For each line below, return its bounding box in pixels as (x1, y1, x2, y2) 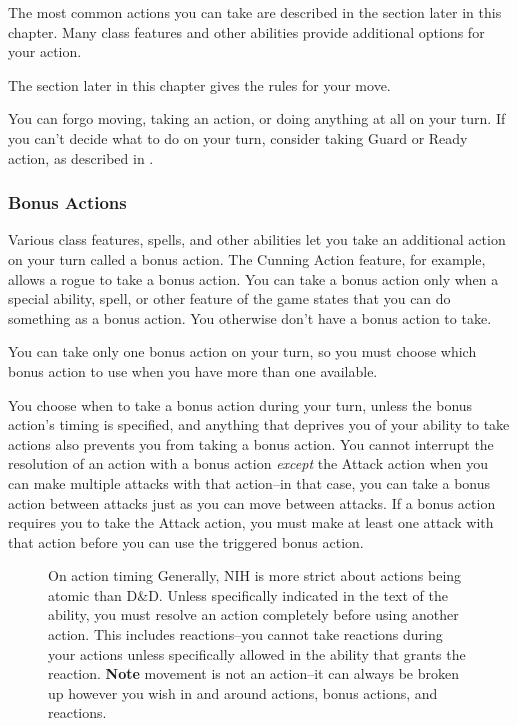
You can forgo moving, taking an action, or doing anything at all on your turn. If (8, 108, 506, 129)
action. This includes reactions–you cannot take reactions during (48, 624, 443, 645)
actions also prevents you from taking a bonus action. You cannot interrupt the (8, 433, 494, 454)
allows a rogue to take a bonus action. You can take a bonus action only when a (8, 268, 499, 289)
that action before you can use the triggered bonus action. (8, 531, 364, 552)
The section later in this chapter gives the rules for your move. (8, 74, 391, 95)
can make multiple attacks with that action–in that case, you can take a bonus (8, 472, 491, 493)
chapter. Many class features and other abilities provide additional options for (8, 21, 485, 42)
